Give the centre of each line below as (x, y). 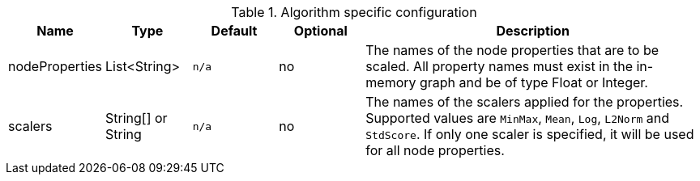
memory (391, 82)
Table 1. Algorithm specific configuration (354, 12)
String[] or (137, 118)
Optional (320, 31)
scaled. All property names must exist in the (499, 66)
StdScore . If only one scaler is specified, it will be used (530, 134)
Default (234, 31)
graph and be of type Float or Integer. (534, 82)
